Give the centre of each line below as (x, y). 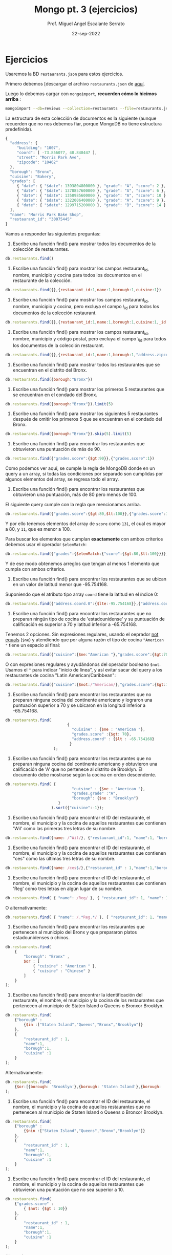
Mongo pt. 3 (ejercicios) (86, 9)
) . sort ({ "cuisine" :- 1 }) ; (77, 808)
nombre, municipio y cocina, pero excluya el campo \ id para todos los (86, 307)
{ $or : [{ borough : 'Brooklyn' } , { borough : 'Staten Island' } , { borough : (88, 1087)
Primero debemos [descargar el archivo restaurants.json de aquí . (75, 83)
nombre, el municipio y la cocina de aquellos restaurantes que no (82, 1107)
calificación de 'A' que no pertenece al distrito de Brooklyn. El (77, 769)
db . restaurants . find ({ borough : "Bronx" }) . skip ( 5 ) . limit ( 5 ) (68, 434)
